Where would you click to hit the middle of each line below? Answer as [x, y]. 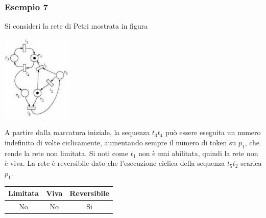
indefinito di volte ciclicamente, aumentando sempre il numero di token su [120, 142]
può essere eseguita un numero [213, 132]
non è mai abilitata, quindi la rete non [198, 153]
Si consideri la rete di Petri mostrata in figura [76, 26]
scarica [251, 163]
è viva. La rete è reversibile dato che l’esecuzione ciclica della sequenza [115, 163]
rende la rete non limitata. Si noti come [66, 153]
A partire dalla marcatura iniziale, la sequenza [77, 132]
